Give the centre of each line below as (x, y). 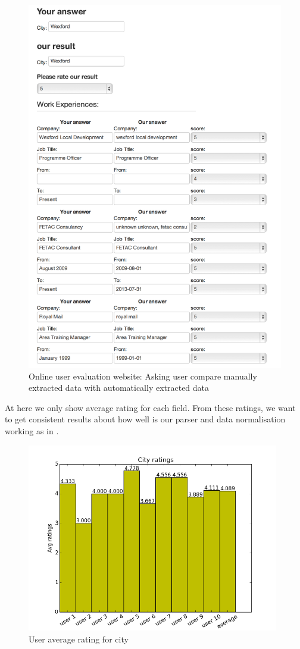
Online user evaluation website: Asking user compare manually (143, 376)
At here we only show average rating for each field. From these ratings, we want (150, 407)
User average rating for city (79, 639)
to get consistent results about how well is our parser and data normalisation (145, 419)
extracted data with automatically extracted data (119, 388)
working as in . (32, 431)
